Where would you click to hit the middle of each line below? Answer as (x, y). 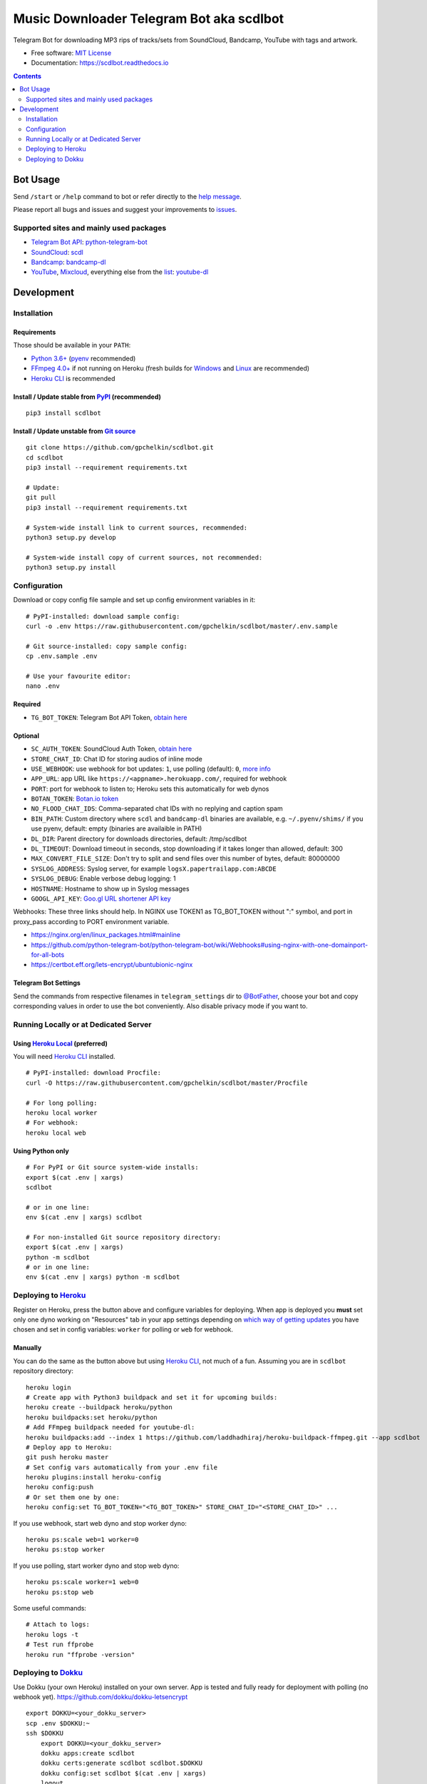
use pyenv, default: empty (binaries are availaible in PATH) (117, 828)
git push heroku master (67, 1457)
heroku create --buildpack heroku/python (99, 1407)
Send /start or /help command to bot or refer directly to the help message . (127, 196)
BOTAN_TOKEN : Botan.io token (75, 799)
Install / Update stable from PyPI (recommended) (87, 397)
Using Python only (41, 1151)
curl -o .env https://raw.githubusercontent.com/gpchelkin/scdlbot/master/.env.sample (182, 626)
